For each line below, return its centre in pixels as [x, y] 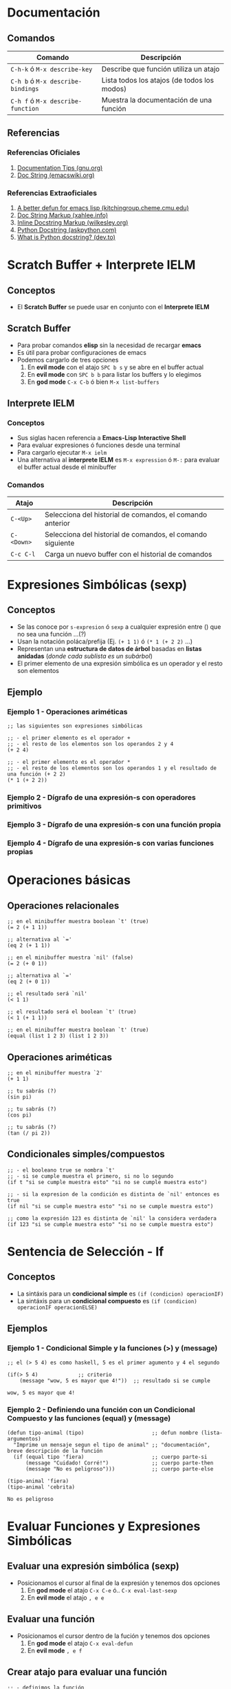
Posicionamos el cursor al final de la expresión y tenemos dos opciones [119, 1583]
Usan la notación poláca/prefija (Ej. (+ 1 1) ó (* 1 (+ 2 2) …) [105, 641]
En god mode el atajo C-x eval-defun [80, 1643]
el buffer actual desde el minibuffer [67, 467]
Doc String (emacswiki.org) [56, 175]
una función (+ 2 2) [37, 774]
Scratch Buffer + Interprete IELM [101, 265]
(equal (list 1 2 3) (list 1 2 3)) [58, 1036]
